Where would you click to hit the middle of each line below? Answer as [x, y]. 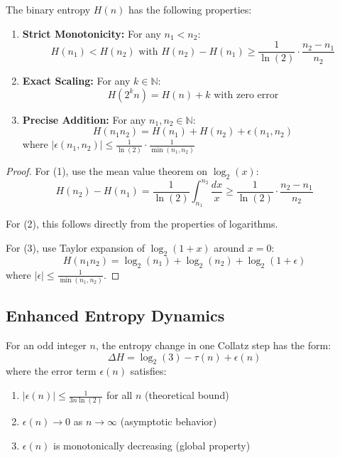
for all [119, 395]
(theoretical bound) [187, 395]
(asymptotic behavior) [169, 421]
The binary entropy [48, 9]
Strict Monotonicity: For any [92, 33]
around [229, 247]
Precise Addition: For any [84, 119]
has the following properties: [190, 9]
